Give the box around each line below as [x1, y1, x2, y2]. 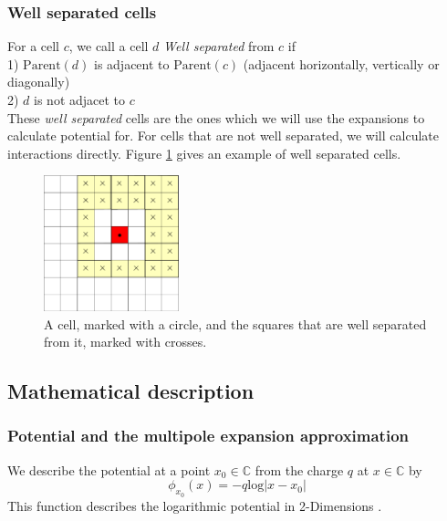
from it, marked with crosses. [44, 332, 207, 351]
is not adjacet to [34, 90, 126, 109]
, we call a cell [68, 36, 149, 56]
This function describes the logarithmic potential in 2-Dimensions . [7, 495, 382, 515]
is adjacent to [93, 54, 170, 73]
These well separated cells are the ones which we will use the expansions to [7, 108, 425, 127]
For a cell [7, 36, 60, 56]
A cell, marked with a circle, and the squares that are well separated [44, 314, 427, 333]
